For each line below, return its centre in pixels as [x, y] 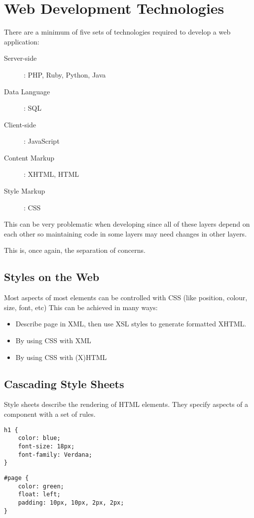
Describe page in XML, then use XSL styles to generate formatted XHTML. [131, 324]
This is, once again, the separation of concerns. [75, 250]
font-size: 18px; [46, 446]
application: [22, 41]
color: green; [41, 486]
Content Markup [29, 157]
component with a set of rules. [50, 414]
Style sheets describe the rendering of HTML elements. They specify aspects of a [126, 404]
